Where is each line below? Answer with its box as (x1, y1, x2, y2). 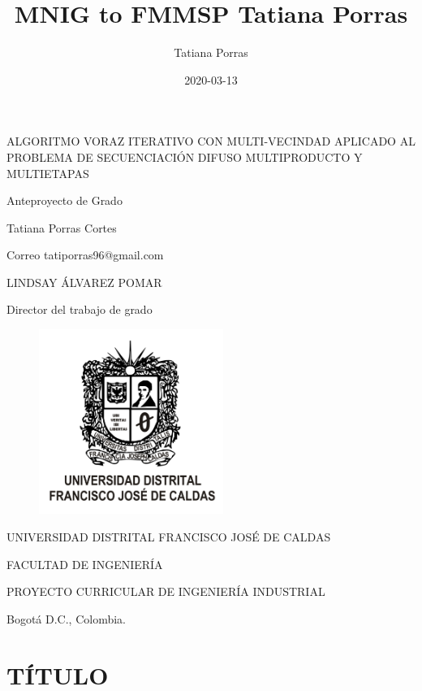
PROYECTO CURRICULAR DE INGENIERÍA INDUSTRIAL (6, 583, 325, 600)
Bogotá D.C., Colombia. (6, 610, 126, 627)
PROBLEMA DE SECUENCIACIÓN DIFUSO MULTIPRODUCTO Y (6, 148, 363, 165)
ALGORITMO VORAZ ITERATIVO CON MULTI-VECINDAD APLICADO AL (6, 133, 416, 150)
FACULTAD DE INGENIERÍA (6, 555, 163, 572)
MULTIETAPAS (6, 164, 89, 181)
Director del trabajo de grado (6, 301, 153, 318)
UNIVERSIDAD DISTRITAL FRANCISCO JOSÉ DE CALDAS (6, 528, 331, 545)
